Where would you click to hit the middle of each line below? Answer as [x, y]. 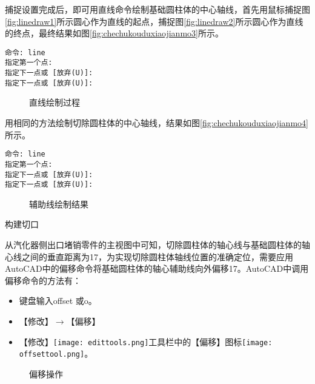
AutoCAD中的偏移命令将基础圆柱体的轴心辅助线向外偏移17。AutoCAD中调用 [157, 268]
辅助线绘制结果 [59, 204]
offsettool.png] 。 [56, 353]
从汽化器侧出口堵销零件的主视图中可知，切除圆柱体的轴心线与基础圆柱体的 [153, 244]
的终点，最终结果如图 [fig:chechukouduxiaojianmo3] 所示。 [114, 33]
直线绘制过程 [55, 102]
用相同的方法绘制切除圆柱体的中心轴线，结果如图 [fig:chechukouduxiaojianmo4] [157, 123]
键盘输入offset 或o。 [58, 301]
